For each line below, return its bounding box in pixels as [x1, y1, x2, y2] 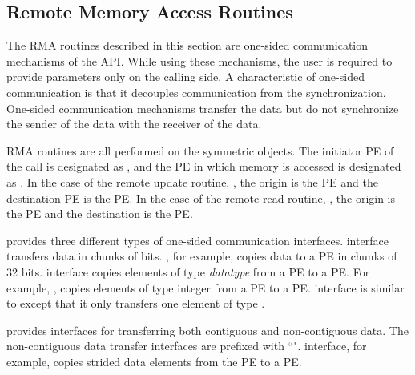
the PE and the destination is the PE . [6, 205, 193, 222]
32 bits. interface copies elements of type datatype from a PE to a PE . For [6, 263, 370, 280]
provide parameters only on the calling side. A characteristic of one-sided [6, 68, 365, 85]
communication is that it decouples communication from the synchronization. [6, 83, 386, 100]
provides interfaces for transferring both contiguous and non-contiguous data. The [6, 321, 409, 338]
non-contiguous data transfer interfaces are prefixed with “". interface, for [6, 337, 367, 354]
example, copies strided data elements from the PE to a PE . [6, 353, 302, 369]
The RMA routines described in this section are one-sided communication [6, 37, 369, 54]
